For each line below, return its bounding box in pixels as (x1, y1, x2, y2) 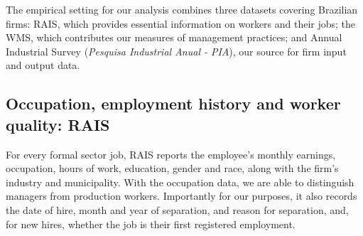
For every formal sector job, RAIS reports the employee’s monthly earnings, (6, 146, 336, 161)
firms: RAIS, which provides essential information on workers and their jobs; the (6, 16, 356, 31)
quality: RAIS (6, 113, 110, 135)
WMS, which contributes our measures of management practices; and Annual (6, 30, 342, 45)
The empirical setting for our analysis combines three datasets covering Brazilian (6, 2, 358, 16)
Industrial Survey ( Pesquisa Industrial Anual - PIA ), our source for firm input (6, 43, 347, 58)
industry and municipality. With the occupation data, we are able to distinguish (6, 174, 354, 189)
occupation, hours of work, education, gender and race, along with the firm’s (6, 161, 339, 176)
